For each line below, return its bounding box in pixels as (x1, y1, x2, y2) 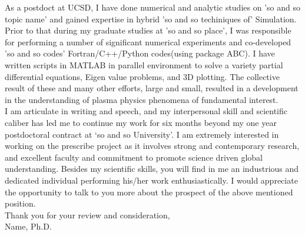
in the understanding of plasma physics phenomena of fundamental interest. (5, 93, 279, 105)
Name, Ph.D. (5, 220, 52, 232)
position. (5, 197, 36, 210)
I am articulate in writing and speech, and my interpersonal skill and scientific (5, 105, 287, 117)
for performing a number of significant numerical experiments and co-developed (5, 35, 291, 48)
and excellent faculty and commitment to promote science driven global (5, 151, 263, 163)
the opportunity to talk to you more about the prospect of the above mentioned (5, 185, 293, 198)
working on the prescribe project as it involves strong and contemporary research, (5, 139, 300, 152)
